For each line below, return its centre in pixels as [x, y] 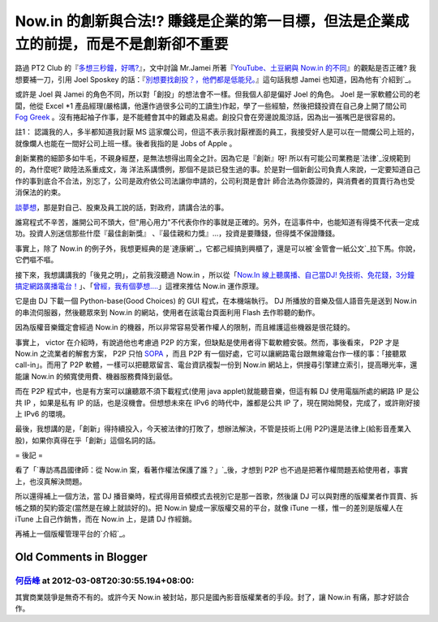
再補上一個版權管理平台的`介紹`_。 [72, 534]
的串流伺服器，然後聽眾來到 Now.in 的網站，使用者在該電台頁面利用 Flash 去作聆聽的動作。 [167, 312]
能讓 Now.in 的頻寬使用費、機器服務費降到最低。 [96, 376]
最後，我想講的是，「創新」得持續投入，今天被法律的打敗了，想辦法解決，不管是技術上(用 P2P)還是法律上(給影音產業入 [213, 429]
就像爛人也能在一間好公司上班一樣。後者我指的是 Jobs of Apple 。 [126, 143]
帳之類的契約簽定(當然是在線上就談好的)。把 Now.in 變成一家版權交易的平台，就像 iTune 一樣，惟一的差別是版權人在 [209, 508]
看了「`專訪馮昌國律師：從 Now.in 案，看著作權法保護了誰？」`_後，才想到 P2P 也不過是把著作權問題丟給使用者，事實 [212, 470]
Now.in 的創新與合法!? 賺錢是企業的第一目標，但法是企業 [205, 21]
